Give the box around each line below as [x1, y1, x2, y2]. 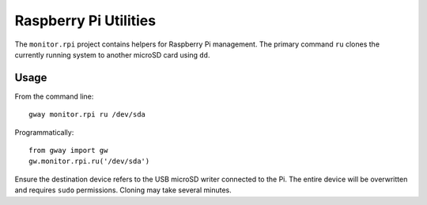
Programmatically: [14, 127, 74, 137]
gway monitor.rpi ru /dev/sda [28, 110, 146, 119]
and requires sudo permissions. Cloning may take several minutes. [14, 185, 232, 195]
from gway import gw [28, 146, 108, 155]
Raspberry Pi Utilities [14, 12, 157, 29]
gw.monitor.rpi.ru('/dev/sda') [28, 157, 150, 166]
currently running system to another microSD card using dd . [14, 50, 210, 59]
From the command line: [14, 91, 94, 101]
